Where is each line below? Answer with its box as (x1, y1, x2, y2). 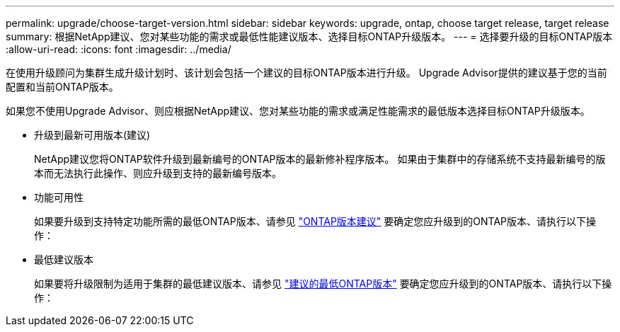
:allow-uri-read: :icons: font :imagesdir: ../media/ (6, 43, 231, 55)
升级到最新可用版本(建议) (34, 129, 151, 141)
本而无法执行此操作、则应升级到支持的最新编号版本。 (34, 167, 282, 179)
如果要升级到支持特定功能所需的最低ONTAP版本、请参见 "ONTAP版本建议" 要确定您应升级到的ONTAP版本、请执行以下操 (34, 215, 597, 227)
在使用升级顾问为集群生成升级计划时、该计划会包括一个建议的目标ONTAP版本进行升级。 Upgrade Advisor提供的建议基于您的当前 (6, 67, 607, 79)
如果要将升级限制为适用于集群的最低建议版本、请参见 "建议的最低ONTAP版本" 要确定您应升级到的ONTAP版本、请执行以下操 (34, 277, 612, 290)
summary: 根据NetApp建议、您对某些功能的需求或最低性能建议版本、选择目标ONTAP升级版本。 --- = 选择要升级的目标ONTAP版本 (6, 30, 613, 42)
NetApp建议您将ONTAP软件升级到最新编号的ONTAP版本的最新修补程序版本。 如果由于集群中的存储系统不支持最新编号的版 (34, 153, 606, 165)
